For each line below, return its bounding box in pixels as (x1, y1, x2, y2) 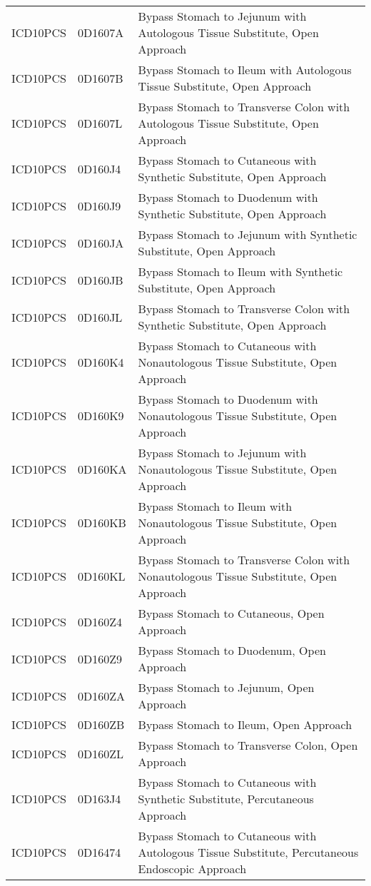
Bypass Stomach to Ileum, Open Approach (138, 716, 352, 733)
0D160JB (77, 271, 123, 288)
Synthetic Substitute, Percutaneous (138, 790, 314, 807)
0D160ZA (77, 687, 125, 704)
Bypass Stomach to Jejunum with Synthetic (138, 226, 357, 243)
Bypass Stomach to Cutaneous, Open (138, 605, 325, 621)
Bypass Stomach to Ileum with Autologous (138, 61, 352, 78)
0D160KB (77, 514, 126, 531)
